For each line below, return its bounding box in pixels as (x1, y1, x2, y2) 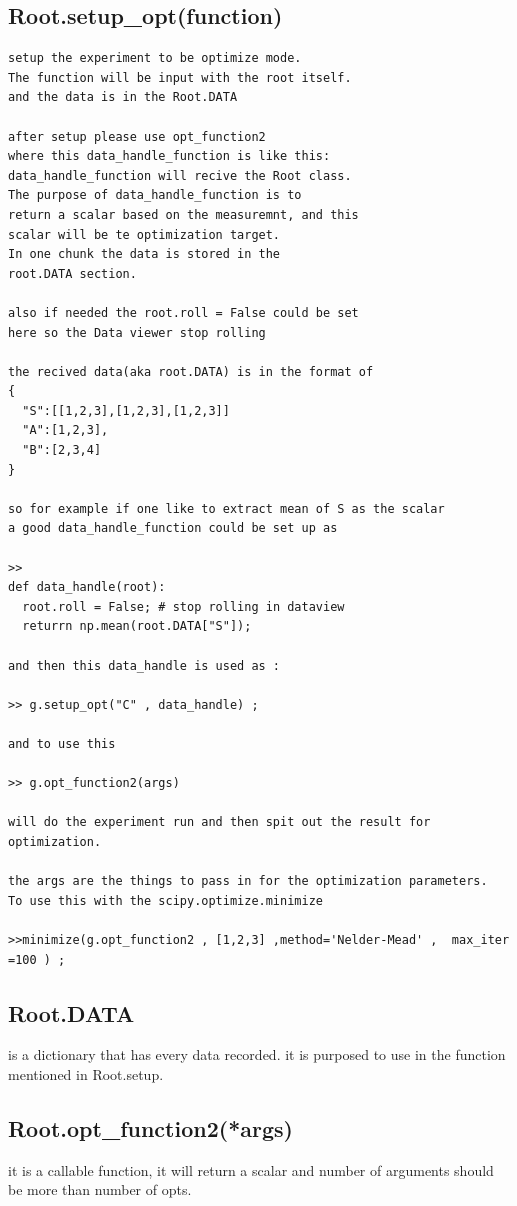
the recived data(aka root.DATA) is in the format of (8, 364, 374, 379)
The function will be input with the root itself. (8, 70, 352, 85)
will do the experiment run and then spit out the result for (8, 815, 431, 830)
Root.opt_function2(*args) (8, 1112, 293, 1143)
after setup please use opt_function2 (8, 129, 266, 144)
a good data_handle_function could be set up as (8, 521, 338, 536)
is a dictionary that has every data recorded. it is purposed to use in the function (8, 1044, 506, 1065)
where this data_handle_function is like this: (8, 149, 331, 164)
